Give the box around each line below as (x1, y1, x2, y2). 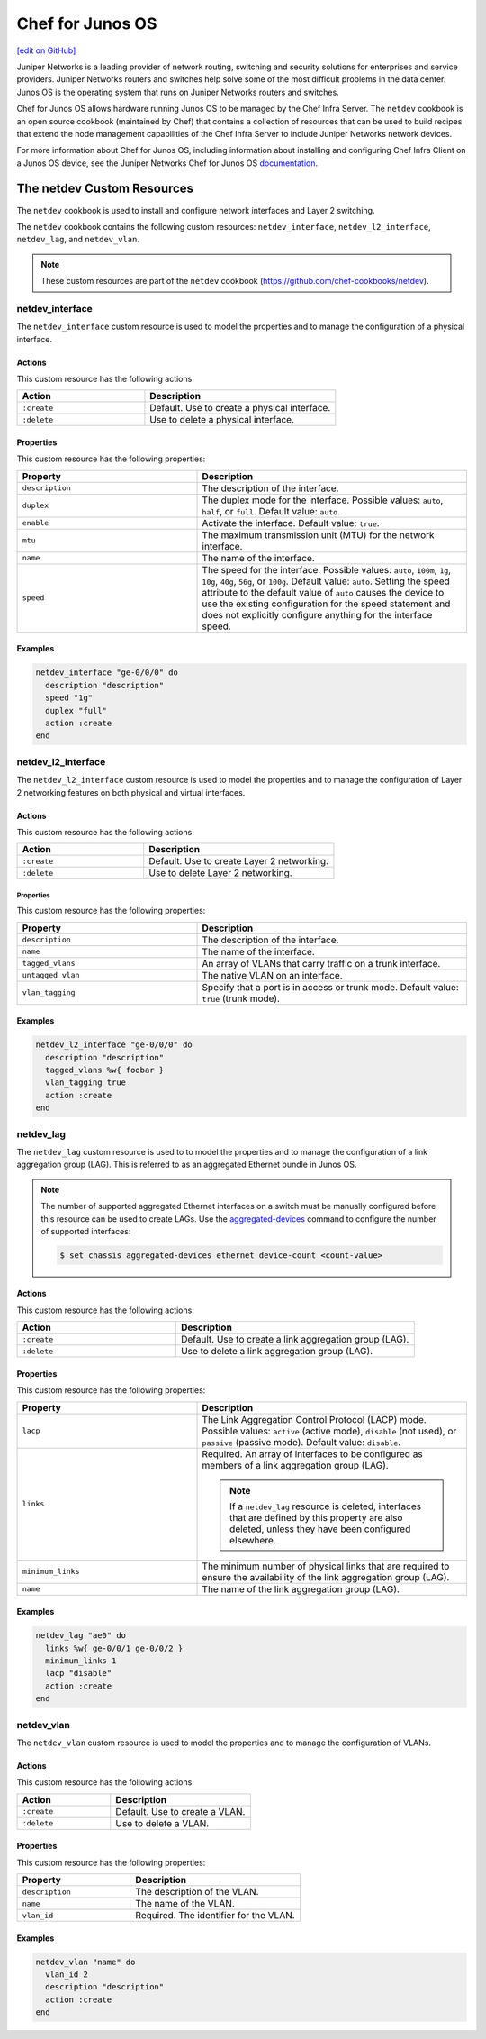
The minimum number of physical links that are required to (202, 1560, 450, 1572)
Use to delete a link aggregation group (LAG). (180, 1345, 373, 1358)
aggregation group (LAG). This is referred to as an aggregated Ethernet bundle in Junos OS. (16, 1159, 357, 1170)
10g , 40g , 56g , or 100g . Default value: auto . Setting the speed (202, 575, 450, 587)
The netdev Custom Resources (16, 181, 193, 196)
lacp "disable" (45, 1668, 112, 1679)
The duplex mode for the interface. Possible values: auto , (202, 494, 444, 506)
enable (22, 518, 49, 528)
